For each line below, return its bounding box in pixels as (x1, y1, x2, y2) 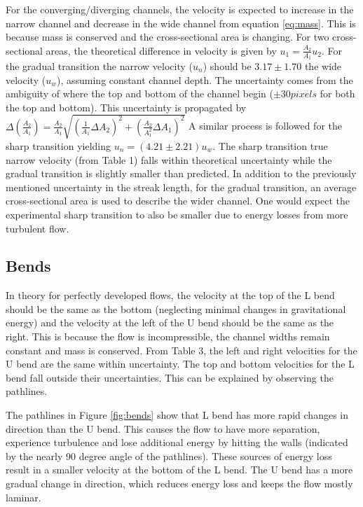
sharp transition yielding (6, 138, 111, 153)
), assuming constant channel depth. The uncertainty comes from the (56, 72, 353, 87)
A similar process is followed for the (189, 118, 342, 133)
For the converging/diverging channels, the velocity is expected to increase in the (6, 2, 354, 16)
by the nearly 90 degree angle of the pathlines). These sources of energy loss (6, 448, 332, 463)
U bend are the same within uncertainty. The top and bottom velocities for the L (6, 356, 355, 371)
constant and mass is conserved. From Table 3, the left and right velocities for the (6, 342, 357, 357)
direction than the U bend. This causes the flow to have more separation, (6, 421, 320, 436)
